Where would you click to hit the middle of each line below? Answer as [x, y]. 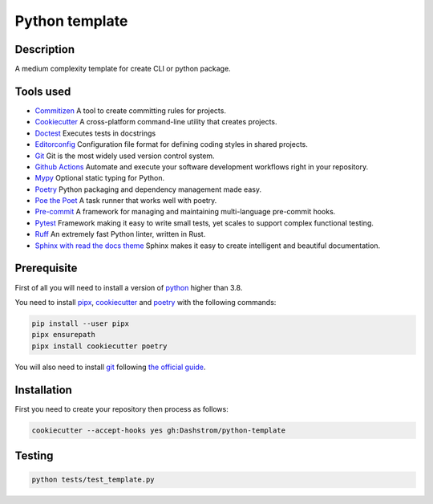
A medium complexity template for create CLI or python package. [123, 69]
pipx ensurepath [64, 335]
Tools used [43, 91]
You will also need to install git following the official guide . [110, 367]
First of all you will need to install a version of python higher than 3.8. [129, 287]
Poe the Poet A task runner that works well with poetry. [126, 201]
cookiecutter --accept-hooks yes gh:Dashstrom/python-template [159, 430]
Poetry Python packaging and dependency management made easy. [148, 189]
